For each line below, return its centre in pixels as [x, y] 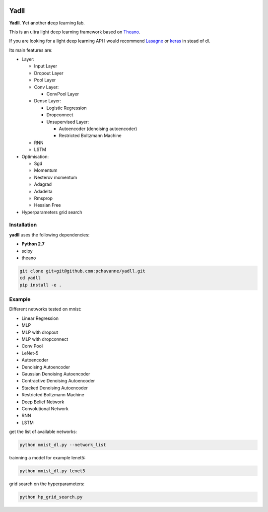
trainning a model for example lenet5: [47, 458]
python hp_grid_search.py [51, 497]
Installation [23, 225]
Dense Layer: [48, 101]
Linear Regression [40, 318]
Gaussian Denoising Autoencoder [56, 374]
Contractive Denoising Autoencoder [58, 381]
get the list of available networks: [43, 432]
